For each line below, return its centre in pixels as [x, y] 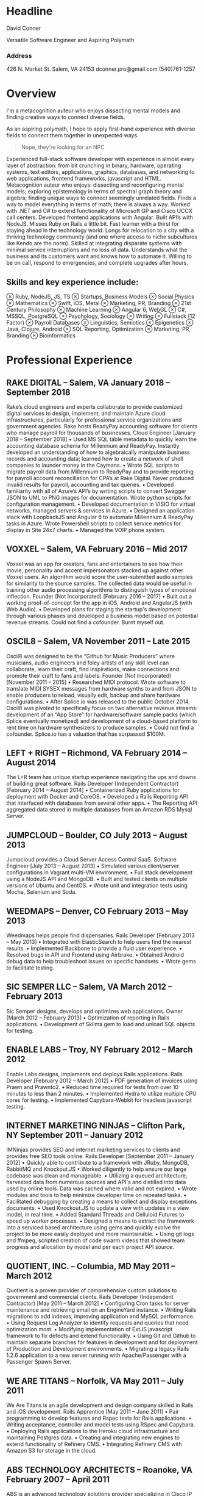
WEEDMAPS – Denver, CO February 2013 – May [97, 911]
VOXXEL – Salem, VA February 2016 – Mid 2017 [97, 549]
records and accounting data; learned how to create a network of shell [95, 458]
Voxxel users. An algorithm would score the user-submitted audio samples [100, 577]
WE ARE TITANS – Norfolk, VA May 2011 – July [95, 1381]
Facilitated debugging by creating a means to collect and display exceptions [102, 1202]
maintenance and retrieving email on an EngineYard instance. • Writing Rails [101, 1310]
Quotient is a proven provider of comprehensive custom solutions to [92, 1290]
